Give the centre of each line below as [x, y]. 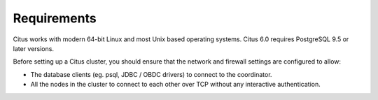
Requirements [55, 18]
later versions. [33, 48]
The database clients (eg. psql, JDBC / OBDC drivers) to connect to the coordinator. [151, 74]
